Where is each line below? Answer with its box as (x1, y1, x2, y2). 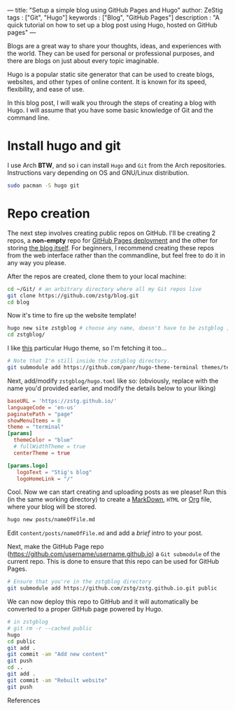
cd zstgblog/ (7, 332, 45, 339)
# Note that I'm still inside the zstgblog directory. (7, 357, 171, 364)
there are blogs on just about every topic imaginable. (7, 57, 159, 65)
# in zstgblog (7, 618, 49, 625)
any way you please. (7, 258, 66, 267)
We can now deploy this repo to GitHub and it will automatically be (7, 597, 199, 606)
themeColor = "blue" (13, 436, 73, 443)
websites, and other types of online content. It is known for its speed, (7, 78, 207, 86)
